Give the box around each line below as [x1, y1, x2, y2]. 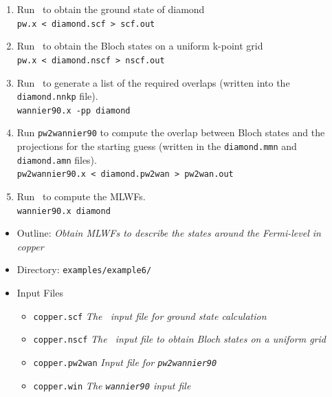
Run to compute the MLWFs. [16, 189, 146, 204]
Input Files [16, 286, 63, 300]
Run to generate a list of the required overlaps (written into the [16, 75, 290, 89]
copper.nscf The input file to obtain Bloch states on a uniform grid [33, 332, 326, 346]
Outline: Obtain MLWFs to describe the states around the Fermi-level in [16, 226, 321, 240]
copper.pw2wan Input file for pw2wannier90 [33, 355, 217, 369]
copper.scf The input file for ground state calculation [33, 308, 267, 323]
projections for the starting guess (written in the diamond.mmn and [16, 139, 297, 153]
